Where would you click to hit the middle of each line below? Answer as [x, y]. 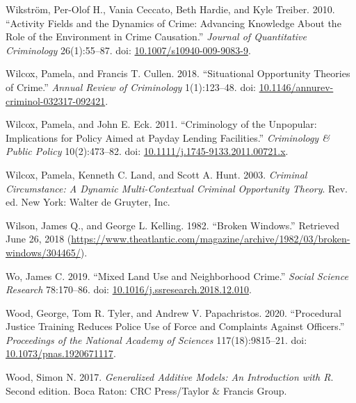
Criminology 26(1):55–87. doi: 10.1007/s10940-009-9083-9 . [128, 50]
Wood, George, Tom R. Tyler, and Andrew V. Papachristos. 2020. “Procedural [173, 312]
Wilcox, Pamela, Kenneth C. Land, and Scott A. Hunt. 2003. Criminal [156, 174]
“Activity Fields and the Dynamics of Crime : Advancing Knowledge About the [173, 23]
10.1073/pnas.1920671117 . [61, 353]
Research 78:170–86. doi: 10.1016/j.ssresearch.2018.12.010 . [129, 289]
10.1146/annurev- [296, 87]
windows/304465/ [43, 252]
